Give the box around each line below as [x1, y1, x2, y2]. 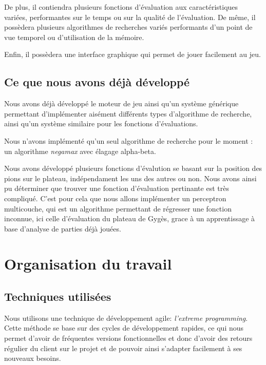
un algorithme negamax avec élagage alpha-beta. [4, 145, 156, 156]
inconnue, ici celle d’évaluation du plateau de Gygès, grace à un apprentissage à [4, 213, 255, 224]
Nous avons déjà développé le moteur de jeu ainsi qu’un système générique [4, 98, 239, 109]
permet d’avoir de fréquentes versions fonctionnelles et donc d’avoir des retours [4, 333, 253, 343]
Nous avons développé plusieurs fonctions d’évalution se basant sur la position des [4, 163, 262, 174]
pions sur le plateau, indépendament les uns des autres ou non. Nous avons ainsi [4, 172, 257, 183]
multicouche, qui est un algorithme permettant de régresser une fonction [4, 203, 232, 214]
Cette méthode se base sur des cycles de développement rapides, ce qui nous [4, 322, 244, 333]
